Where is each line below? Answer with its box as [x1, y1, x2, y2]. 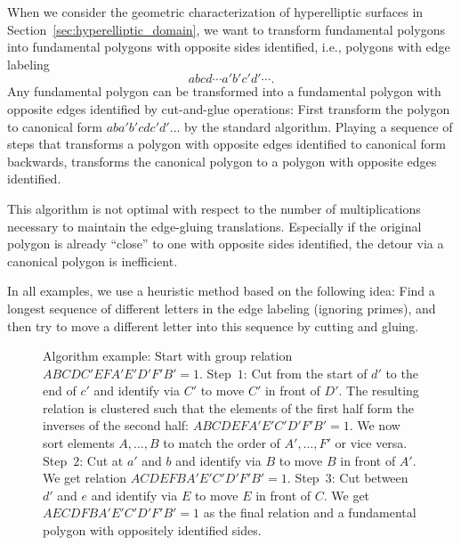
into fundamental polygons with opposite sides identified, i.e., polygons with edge [7, 37, 450, 56]
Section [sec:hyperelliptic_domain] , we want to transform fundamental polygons [7, 20, 445, 38]
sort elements [43, 434, 115, 452]
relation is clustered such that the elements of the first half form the [43, 398, 415, 417]
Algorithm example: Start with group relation [43, 346, 293, 365]
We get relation [43, 468, 127, 487]
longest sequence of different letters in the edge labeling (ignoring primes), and [7, 298, 436, 317]
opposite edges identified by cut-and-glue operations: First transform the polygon [7, 99, 450, 118]
